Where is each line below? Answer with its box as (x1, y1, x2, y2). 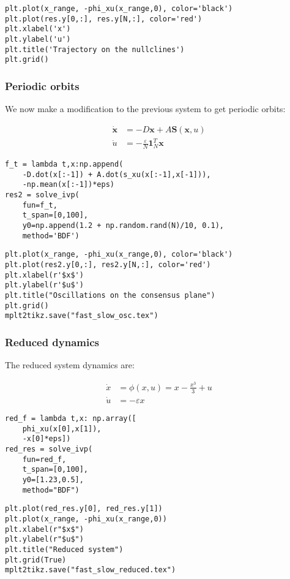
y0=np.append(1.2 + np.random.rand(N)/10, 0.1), (22, 221, 224, 230)
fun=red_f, (22, 455, 67, 464)
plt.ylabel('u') (5, 34, 71, 44)
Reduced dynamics (5, 334, 100, 349)
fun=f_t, (22, 200, 58, 210)
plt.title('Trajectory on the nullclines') (5, 45, 185, 54)
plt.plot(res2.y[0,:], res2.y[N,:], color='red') (5, 260, 211, 270)
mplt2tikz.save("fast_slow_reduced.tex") (5, 566, 176, 575)
